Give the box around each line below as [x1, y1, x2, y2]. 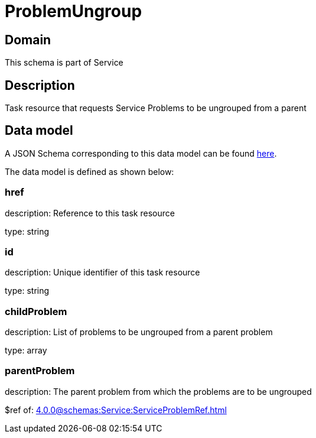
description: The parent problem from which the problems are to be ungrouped [5, 386, 312, 397]
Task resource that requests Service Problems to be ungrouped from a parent [5, 103, 307, 113]
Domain [5, 32, 51, 47]
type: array [5, 345, 47, 356]
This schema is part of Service [5, 57, 123, 68]
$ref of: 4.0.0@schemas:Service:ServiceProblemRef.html [5, 404, 227, 415]
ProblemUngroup [5, 1, 142, 21]
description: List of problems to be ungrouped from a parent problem [5, 327, 273, 338]
